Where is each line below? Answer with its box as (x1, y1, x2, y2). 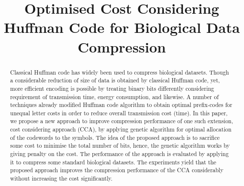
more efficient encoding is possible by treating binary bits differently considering (10, 84, 214, 92)
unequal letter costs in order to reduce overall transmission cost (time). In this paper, (10, 108, 228, 117)
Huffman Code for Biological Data (3, 17, 240, 37)
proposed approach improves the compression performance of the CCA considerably (10, 166, 223, 174)
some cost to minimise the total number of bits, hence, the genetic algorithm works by (10, 141, 230, 150)
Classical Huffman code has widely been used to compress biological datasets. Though (10, 68, 229, 76)
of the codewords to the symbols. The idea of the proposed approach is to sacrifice (10, 133, 220, 141)
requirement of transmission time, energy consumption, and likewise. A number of (10, 92, 219, 101)
